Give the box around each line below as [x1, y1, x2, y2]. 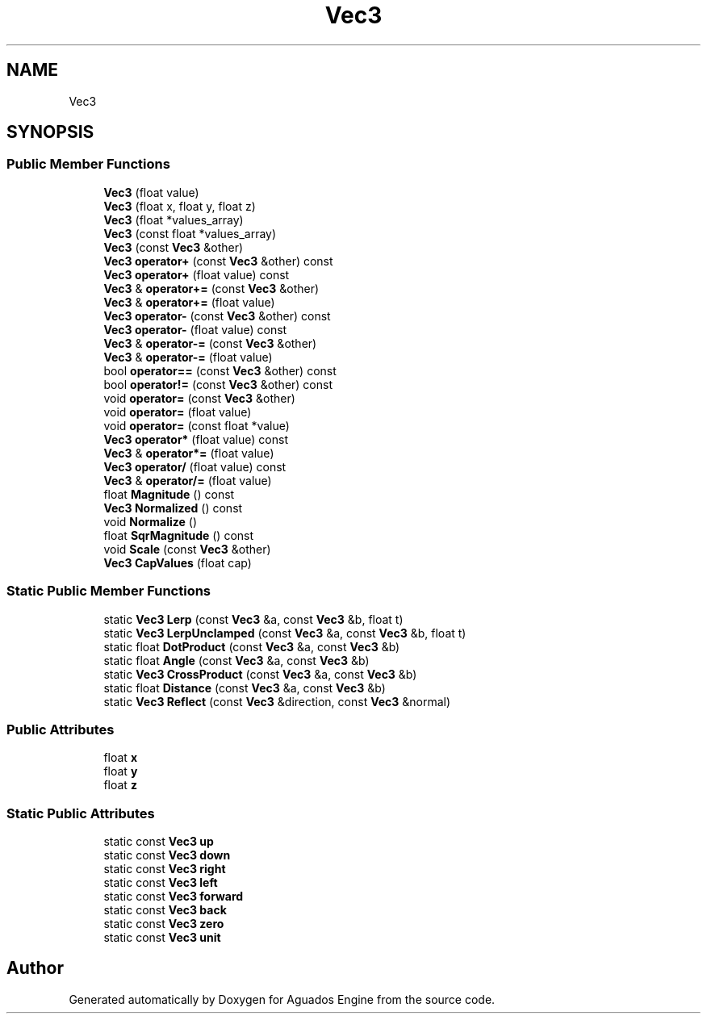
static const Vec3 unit [103, 930, 221, 945]
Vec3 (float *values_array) [103, 212, 244, 227]
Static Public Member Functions [6, 583, 211, 600]
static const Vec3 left [103, 876, 218, 890]
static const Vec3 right [103, 862, 226, 876]
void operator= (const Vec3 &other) [103, 391, 295, 405]
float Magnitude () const [103, 487, 235, 501]
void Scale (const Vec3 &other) [103, 541, 271, 556]
